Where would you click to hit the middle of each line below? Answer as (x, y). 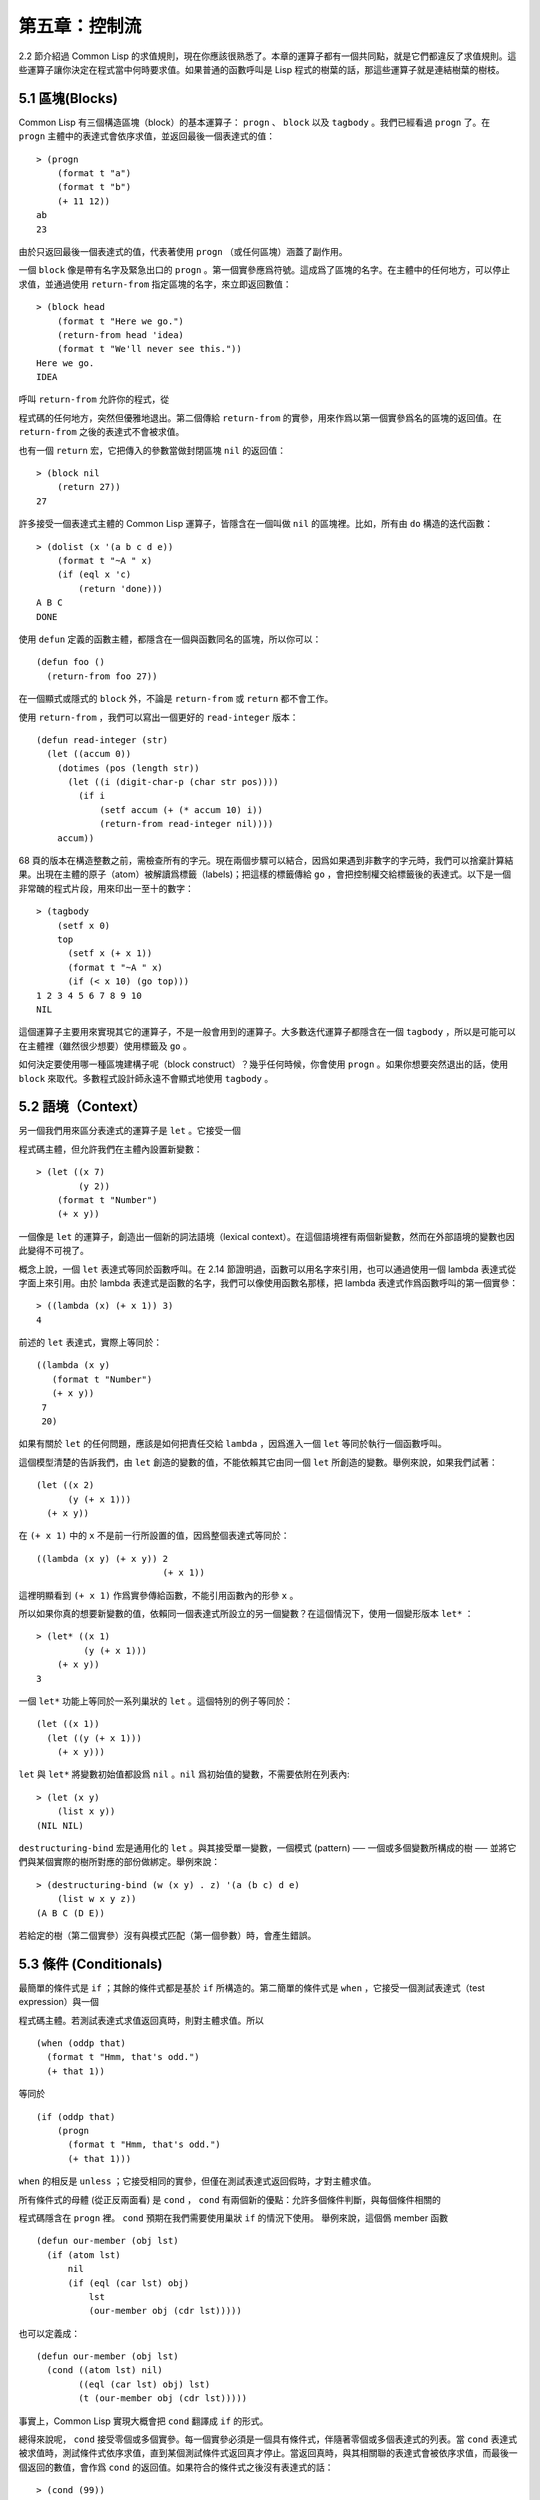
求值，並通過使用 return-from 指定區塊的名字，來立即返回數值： (155, 284)
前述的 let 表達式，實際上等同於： (90, 1342)
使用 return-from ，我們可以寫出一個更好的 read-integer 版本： (158, 717)
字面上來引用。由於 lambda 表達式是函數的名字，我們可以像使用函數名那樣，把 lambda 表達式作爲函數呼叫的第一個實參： (268, 1282)
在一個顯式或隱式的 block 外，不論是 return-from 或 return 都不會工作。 (176, 699)
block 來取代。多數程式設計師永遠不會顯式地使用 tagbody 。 (146, 1078)
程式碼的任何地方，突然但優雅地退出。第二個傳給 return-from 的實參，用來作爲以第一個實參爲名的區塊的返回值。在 (260, 417)
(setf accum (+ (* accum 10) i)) (181, 809)
